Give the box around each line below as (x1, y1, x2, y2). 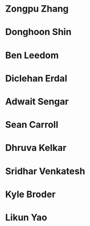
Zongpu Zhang (5, 3, 69, 15)
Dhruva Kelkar (5, 142, 67, 154)
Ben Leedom (5, 49, 59, 61)
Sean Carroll (5, 119, 59, 131)
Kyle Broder (5, 189, 56, 200)
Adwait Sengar (5, 96, 69, 107)
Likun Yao (5, 211, 48, 223)
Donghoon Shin (5, 26, 72, 38)
